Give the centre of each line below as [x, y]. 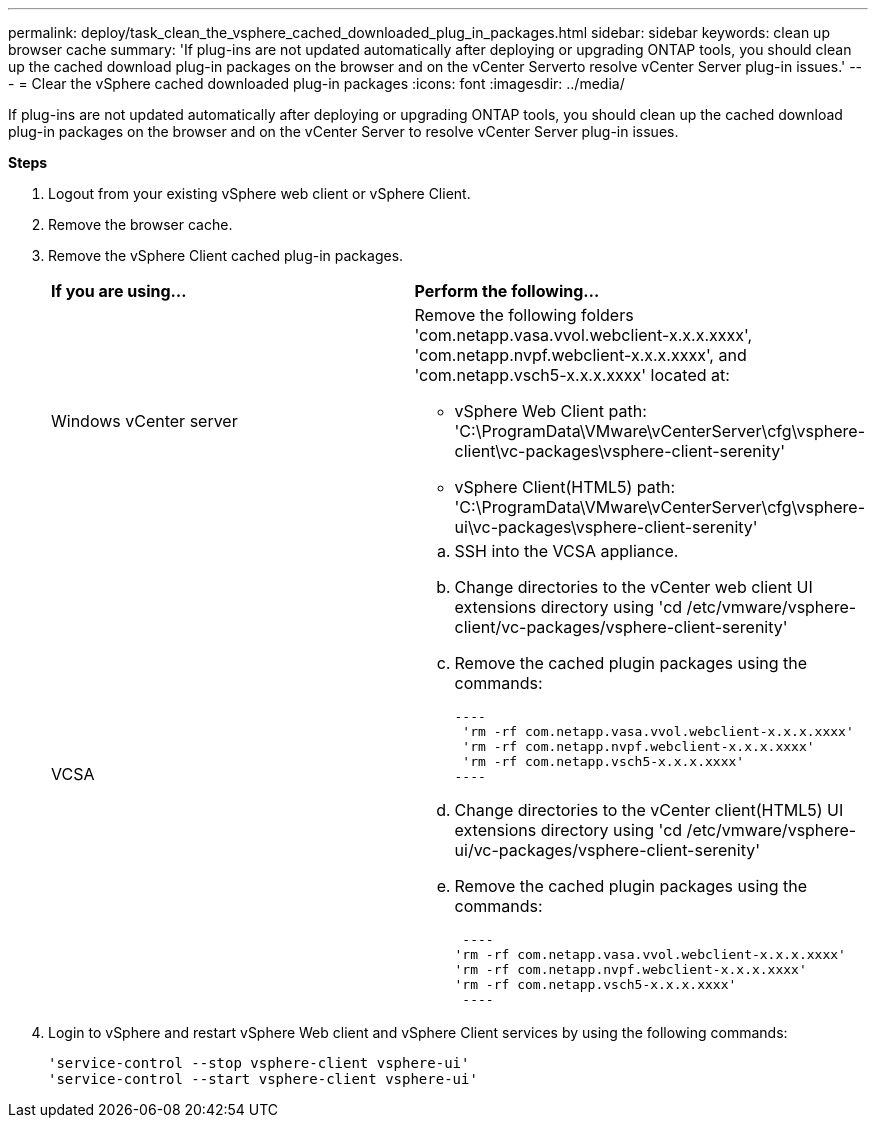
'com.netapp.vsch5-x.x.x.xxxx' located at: [572, 375]
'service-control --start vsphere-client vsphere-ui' [263, 1079]
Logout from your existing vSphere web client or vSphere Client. [259, 193]
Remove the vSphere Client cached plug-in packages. [226, 255]
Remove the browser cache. [140, 224]
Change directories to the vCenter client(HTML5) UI [649, 810]
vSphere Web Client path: [550, 411]
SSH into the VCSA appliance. [566, 551]
